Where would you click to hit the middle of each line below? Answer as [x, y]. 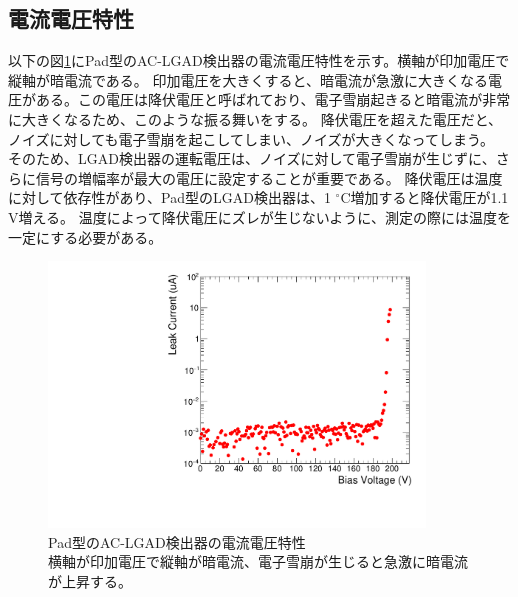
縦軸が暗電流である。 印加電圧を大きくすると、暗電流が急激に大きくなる [248, 79]
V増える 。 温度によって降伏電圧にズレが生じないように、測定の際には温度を [259, 216]
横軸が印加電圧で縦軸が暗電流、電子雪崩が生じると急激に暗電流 [258, 561]
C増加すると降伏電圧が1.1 [424, 197]
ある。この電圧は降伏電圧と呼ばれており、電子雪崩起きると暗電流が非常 [273, 99]
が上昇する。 [90, 581]
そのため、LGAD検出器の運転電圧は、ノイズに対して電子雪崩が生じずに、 [252, 158]
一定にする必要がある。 [85, 236]
